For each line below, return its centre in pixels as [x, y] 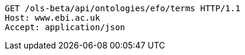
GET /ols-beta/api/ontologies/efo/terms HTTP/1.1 [123, 8]
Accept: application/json [65, 27]
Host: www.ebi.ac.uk [53, 18]
